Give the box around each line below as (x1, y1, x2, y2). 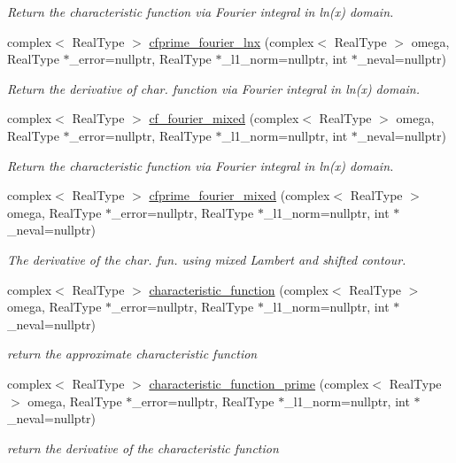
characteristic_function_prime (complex (149, 374, 369, 392)
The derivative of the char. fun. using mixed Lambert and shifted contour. (7, 250, 406, 268)
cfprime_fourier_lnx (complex (149, 32, 314, 50)
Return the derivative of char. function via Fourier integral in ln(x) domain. (7, 79, 421, 97)
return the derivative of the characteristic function (7, 438, 279, 457)
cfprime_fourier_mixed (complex (149, 186, 330, 204)
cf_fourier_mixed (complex (149, 109, 299, 127)
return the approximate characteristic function (7, 344, 258, 363)
